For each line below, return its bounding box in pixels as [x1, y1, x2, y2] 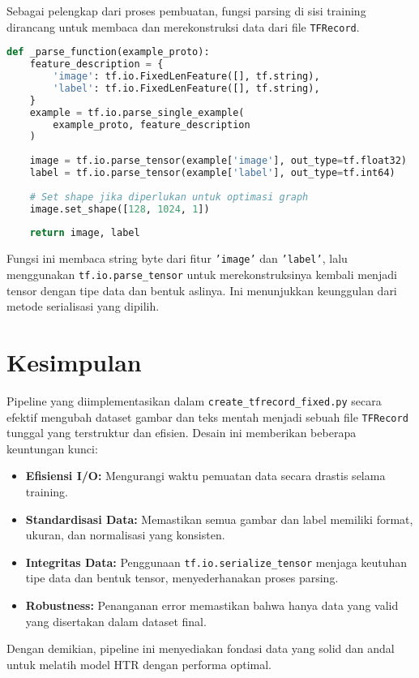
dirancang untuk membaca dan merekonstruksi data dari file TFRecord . [6, 18, 360, 35]
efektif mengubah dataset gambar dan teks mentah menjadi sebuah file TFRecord [6, 408, 408, 425]
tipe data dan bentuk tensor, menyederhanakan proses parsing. [25, 569, 339, 586]
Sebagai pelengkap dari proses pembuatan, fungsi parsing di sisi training [6, 2, 366, 19]
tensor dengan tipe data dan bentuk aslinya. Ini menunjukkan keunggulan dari [6, 281, 397, 298]
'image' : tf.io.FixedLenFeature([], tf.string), [53, 71, 320, 82]
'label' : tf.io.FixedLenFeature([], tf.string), [53, 82, 320, 94]
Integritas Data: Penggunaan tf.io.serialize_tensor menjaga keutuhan [25, 553, 408, 570]
